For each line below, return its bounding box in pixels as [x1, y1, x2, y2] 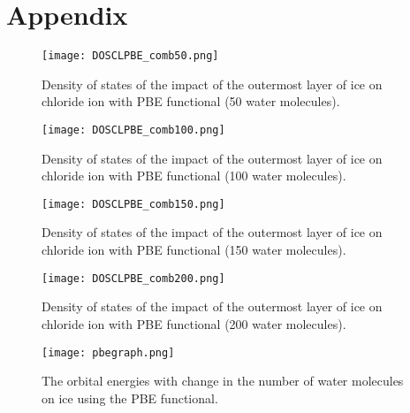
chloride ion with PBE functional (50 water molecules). [42, 92, 340, 111]
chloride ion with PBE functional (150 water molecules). [42, 241, 346, 259]
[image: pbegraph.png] [42, 346, 175, 359]
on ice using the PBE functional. [42, 388, 218, 407]
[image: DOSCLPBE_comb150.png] [42, 197, 225, 210]
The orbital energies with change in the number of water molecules [42, 371, 404, 390]
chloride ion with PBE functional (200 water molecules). [42, 314, 346, 333]
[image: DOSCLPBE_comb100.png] [42, 123, 225, 136]
